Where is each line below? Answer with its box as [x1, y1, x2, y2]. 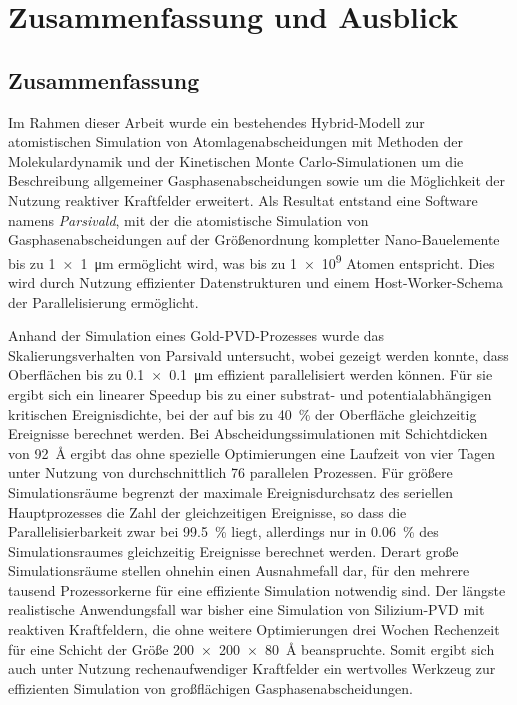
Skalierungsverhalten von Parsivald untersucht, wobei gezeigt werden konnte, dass [8, 344, 509, 365]
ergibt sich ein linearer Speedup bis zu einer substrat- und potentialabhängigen [8, 383, 492, 404]
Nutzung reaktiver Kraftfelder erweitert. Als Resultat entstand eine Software [8, 189, 478, 210]
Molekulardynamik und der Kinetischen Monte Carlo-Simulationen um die [8, 150, 464, 171]
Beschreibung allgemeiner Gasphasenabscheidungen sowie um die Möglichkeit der [8, 170, 505, 191]
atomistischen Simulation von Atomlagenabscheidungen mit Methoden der [8, 131, 463, 152]
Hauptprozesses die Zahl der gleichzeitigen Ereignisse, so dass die [8, 501, 407, 522]
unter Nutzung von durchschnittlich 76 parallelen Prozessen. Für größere [8, 462, 453, 483]
